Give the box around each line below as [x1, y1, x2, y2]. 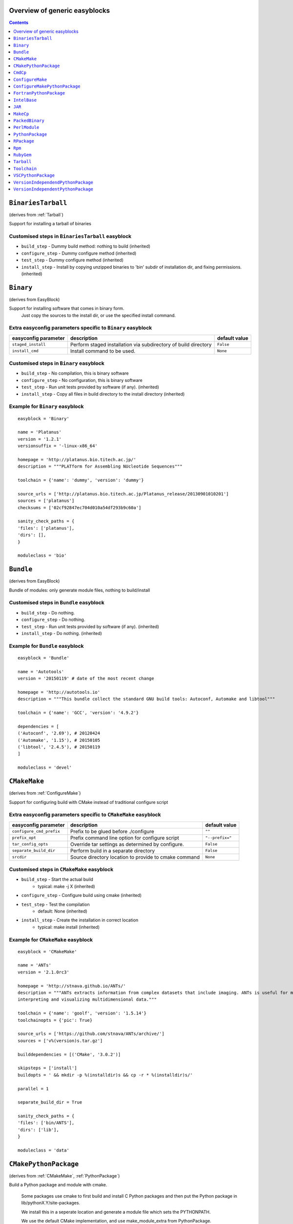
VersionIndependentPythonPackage [13, 186, 94, 192]
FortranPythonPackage [13, 91, 65, 96]
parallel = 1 [18, 1086, 49, 1091]
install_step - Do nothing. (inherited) [21, 631, 102, 636]
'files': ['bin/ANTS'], [18, 1120, 75, 1126]
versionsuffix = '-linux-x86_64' [18, 443, 98, 449]
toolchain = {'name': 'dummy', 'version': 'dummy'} [18, 477, 144, 483]
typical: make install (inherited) [38, 924, 100, 930]
